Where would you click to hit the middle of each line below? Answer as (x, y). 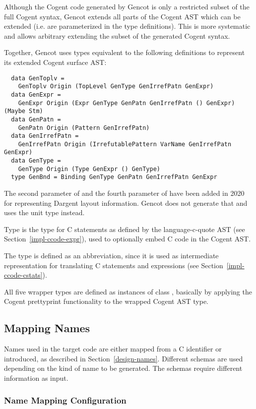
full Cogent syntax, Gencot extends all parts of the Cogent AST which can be (122, 16)
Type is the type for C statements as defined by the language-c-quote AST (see (125, 229)
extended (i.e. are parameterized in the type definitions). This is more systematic (127, 26)
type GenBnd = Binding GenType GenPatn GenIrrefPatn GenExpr (114, 177)
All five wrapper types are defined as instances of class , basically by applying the (128, 291)
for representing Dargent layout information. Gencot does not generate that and (126, 203)
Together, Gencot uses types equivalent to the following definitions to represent (125, 52)
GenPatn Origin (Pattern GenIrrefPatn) (84, 128)
